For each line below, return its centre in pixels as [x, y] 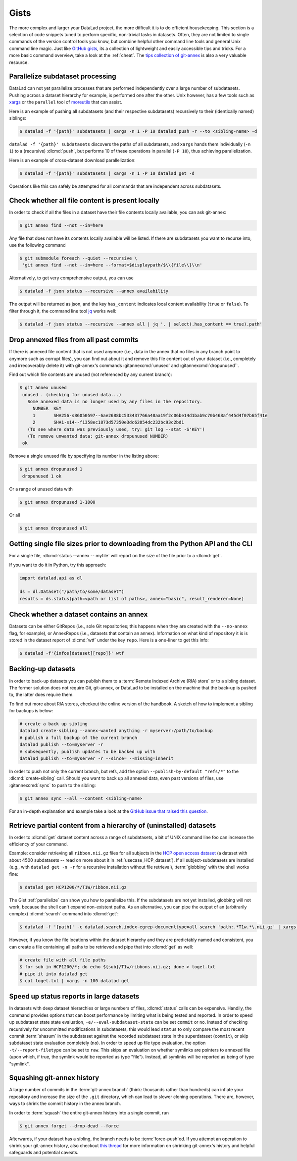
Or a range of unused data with [41, 489]
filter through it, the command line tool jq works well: [63, 311]
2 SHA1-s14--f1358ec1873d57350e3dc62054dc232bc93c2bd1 [108, 422]
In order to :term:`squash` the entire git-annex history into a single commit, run [89, 1112]
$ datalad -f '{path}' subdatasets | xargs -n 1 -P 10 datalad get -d [107, 173]
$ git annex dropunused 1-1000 [58, 502]
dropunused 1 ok [42, 476]
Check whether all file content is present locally [84, 200]
